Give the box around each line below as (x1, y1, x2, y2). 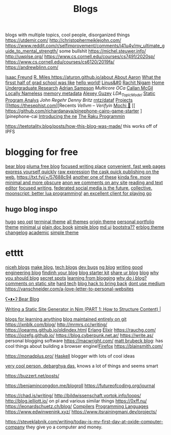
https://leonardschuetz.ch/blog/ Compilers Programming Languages (5, 403, 149, 409)
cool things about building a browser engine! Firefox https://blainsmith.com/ (5, 343, 163, 349)
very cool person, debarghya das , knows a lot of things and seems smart (5, 363, 159, 369)
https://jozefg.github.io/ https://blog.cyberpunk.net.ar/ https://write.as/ (5, 332, 154, 338)
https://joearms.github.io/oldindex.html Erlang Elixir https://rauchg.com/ (5, 327, 156, 333)
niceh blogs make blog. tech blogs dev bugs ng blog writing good (5, 264, 143, 270)
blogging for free (5, 146, 78, 158)
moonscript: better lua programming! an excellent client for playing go (5, 190, 152, 196)
